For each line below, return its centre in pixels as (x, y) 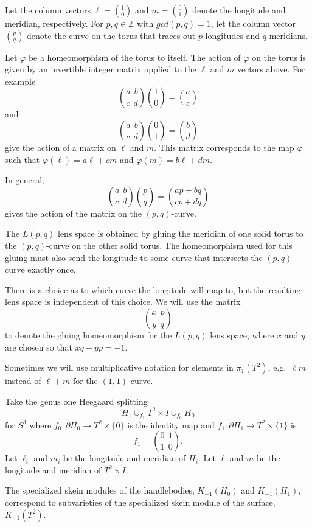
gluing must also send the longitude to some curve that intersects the (134, 257)
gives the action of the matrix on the (73, 213)
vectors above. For (271, 69)
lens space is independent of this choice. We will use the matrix (123, 302)
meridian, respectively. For (54, 23)
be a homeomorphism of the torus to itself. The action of (134, 57)
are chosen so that (39, 347)
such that (23, 159)
